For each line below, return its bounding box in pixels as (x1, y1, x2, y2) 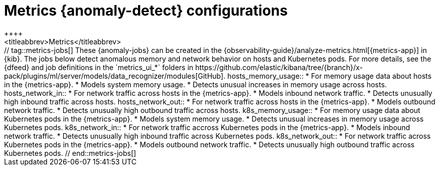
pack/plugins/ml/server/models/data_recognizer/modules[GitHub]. (4, 71, 226, 80)
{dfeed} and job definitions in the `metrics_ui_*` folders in (4, 63, 193, 72)
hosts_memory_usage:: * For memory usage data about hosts (227, 71, 432, 80)
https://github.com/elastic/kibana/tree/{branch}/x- (195, 63, 363, 72)
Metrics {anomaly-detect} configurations (4, 2, 288, 19)
